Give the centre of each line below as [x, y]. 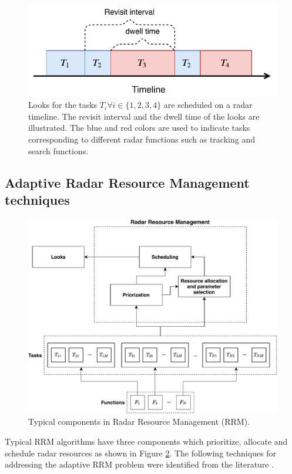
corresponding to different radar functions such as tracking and [142, 139]
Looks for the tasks [63, 105]
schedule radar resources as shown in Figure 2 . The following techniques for [141, 453]
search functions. [58, 150]
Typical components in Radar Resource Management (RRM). [139, 421]
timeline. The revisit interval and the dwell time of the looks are [144, 116]
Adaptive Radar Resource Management [127, 182]
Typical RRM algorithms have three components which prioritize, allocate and [146, 441]
